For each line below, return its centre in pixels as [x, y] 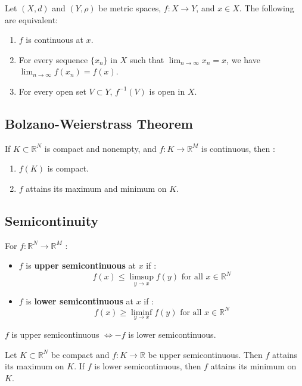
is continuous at [55, 40]
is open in [167, 91]
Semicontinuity [52, 220]
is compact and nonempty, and [100, 148]
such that [147, 59]
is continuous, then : [238, 148]
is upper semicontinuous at [81, 265]
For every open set [52, 91]
